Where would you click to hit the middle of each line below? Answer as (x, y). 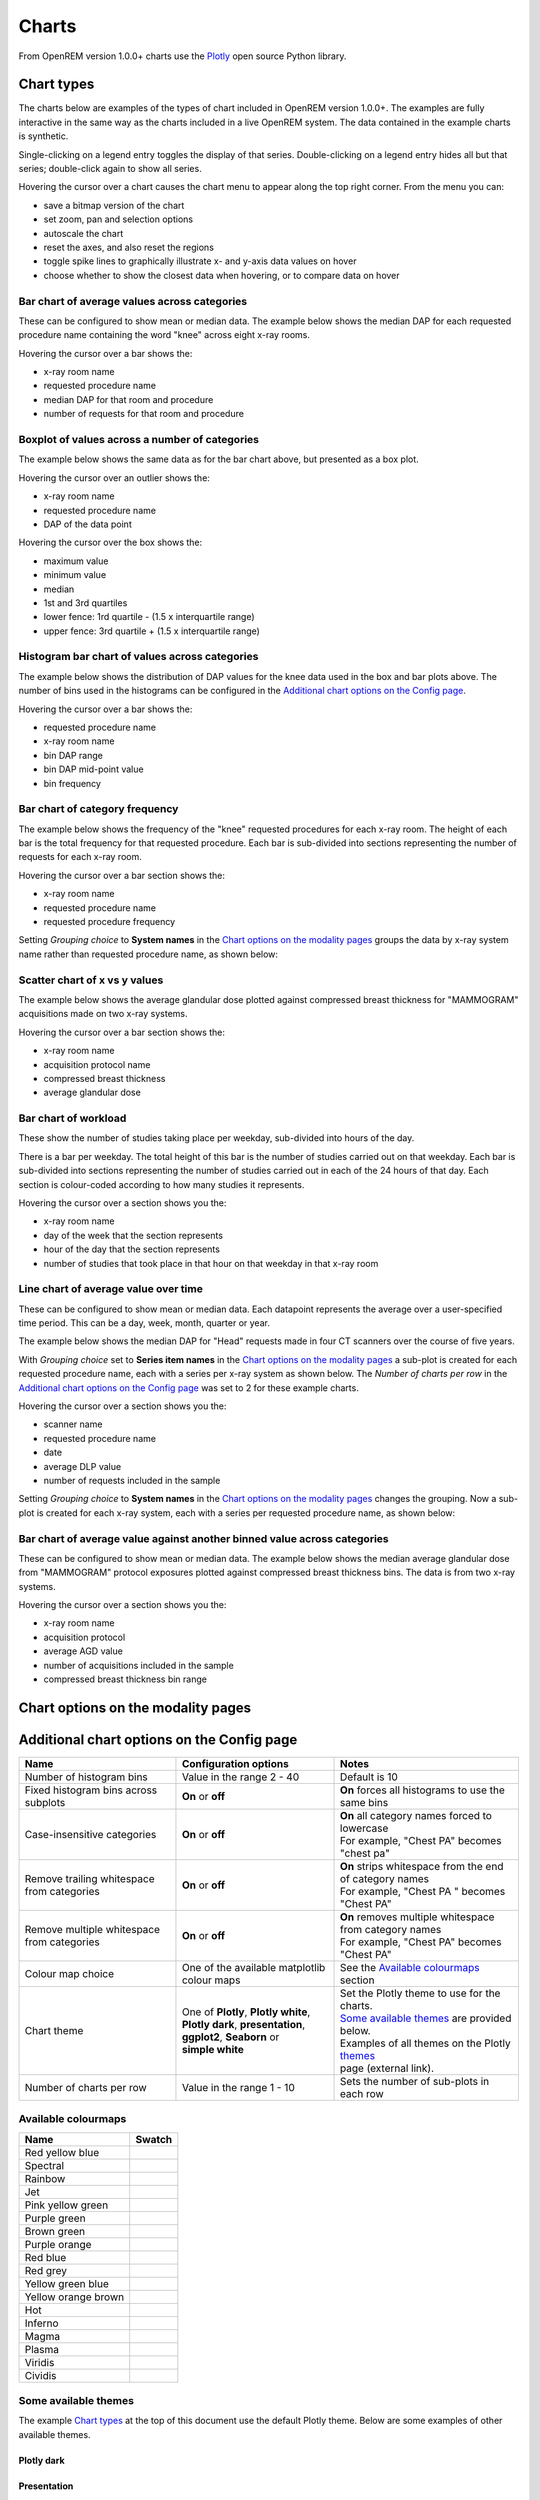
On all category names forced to (416, 1815)
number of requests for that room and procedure (144, 414)
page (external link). (387, 2068)
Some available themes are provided (426, 2018)
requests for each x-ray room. (80, 857)
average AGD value (83, 1651)
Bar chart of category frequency (98, 809)
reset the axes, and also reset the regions (129, 247)
